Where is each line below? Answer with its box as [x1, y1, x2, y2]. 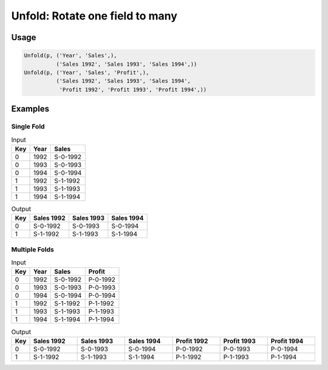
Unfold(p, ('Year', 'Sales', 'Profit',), [24, 69, 149, 76]
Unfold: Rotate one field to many [11, 9, 177, 22]
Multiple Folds [11, 245, 54, 253]
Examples [11, 104, 50, 114]
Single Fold [11, 122, 45, 131]
